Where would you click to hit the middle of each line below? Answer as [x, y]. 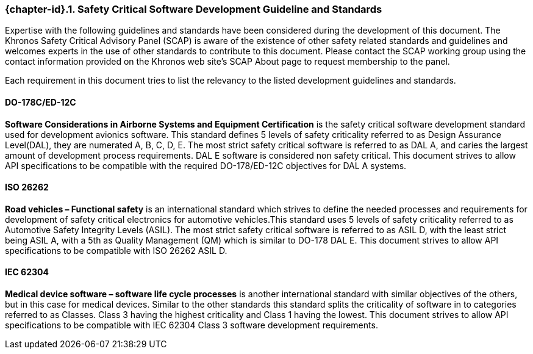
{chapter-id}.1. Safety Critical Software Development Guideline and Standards [194, 9]
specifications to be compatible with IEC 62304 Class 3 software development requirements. [191, 325]
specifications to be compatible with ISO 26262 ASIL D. [116, 250]
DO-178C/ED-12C [41, 102]
